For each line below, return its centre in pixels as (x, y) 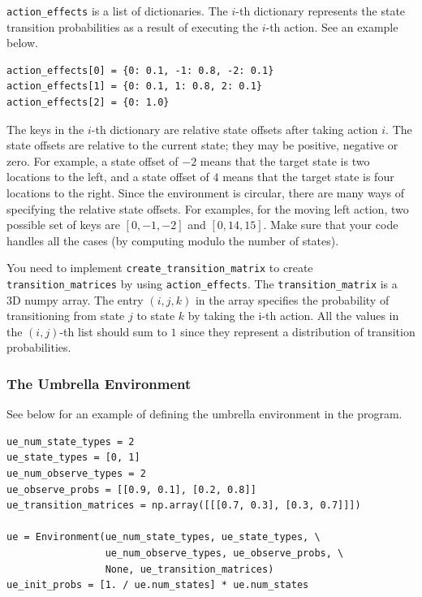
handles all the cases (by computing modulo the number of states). (173, 240)
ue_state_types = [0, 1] (73, 458)
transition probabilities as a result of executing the (133, 26)
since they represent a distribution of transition (298, 331)
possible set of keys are (63, 225)
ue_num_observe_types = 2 (76, 474)
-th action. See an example (332, 26)
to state (156, 316)
